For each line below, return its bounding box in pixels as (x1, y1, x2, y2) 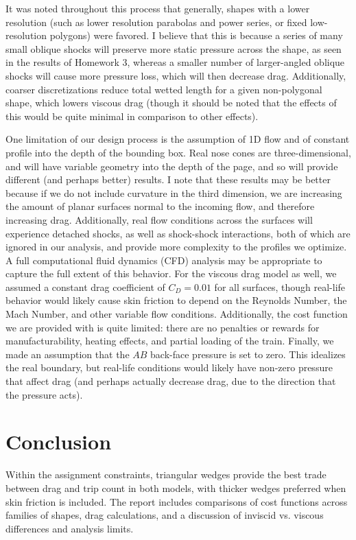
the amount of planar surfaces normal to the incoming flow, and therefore (5, 199, 315, 213)
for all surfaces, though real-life (214, 279, 346, 294)
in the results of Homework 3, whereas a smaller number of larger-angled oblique (5, 55, 345, 69)
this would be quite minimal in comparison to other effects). (5, 108, 259, 123)
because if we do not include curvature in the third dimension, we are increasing (5, 185, 342, 200)
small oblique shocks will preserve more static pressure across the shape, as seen (5, 41, 342, 56)
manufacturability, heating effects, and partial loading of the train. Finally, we (5, 333, 334, 348)
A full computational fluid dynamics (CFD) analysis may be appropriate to (5, 253, 322, 267)
